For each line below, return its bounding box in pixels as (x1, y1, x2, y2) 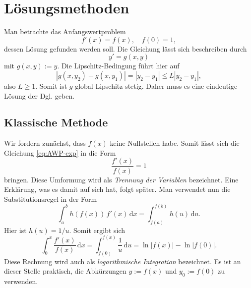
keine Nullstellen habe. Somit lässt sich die (110, 138, 240, 148)
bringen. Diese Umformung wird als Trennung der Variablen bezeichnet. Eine (4, 174, 239, 184)
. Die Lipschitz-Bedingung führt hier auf (57, 60, 180, 71)
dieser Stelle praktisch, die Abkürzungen (4, 266, 126, 276)
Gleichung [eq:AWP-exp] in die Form (4, 147, 116, 158)
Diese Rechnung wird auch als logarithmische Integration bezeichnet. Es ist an (4, 256, 241, 266)
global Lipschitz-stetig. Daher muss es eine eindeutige (75, 80, 238, 91)
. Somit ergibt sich (69, 225, 125, 235)
